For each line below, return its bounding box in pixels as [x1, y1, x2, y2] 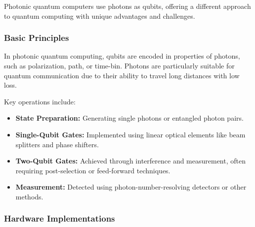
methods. [15, 191, 43, 201]
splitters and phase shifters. [15, 139, 99, 149]
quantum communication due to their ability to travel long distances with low [4, 70, 240, 80]
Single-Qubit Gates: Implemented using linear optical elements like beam [15, 129, 246, 139]
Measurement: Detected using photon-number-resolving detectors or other [15, 182, 247, 192]
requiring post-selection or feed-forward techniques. [15, 165, 170, 175]
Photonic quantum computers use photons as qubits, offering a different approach [4, 1, 251, 11]
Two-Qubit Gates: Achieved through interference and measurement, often [15, 156, 246, 166]
